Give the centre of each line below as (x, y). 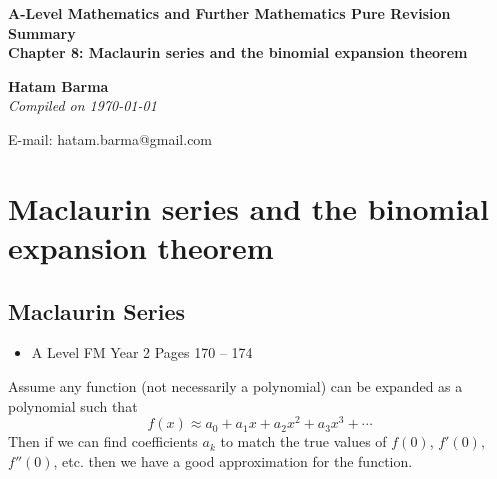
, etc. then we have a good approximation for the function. (233, 460)
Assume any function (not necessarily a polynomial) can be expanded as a (235, 385)
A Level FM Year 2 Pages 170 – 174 (142, 352)
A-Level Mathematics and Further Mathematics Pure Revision (229, 13)
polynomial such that (73, 405)
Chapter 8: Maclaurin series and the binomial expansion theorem (238, 52)
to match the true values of (303, 441)
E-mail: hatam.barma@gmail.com (110, 138)
